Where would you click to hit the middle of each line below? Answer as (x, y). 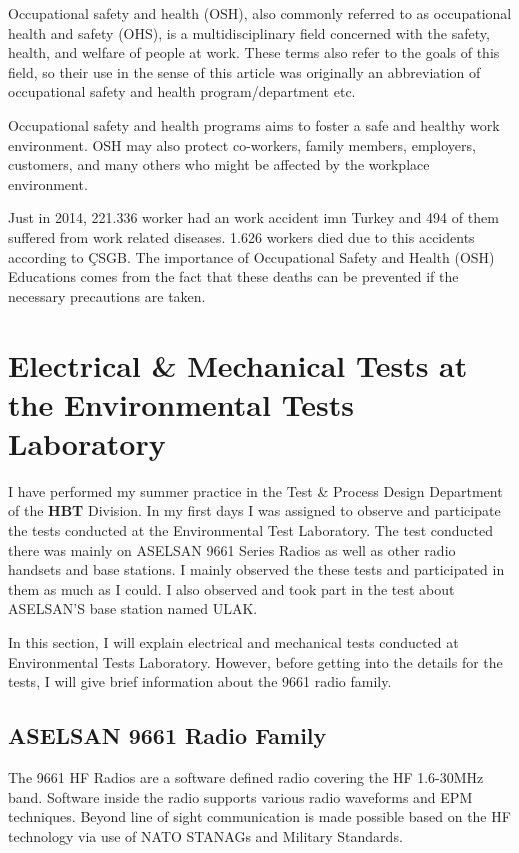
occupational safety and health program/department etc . (182, 91)
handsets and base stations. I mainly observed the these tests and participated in (256, 569)
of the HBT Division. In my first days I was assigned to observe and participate (254, 510)
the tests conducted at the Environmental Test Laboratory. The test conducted (250, 530)
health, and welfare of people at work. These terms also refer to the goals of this (254, 52)
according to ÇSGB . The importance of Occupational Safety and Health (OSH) (251, 256)
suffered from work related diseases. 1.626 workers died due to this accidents (241, 236)
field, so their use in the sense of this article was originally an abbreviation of (244, 71)
